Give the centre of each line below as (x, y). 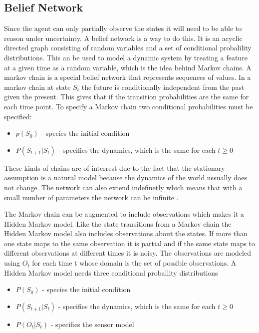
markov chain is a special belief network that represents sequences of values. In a (128, 77)
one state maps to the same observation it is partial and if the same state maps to (130, 243)
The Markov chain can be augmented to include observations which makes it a (124, 214)
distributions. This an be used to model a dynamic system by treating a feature (126, 57)
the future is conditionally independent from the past (163, 87)
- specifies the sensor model (92, 324)
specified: (18, 116)
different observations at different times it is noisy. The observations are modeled (128, 253)
